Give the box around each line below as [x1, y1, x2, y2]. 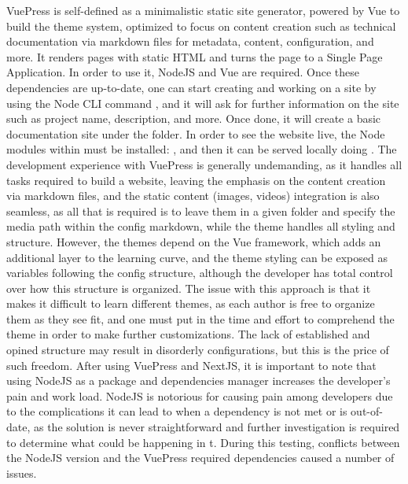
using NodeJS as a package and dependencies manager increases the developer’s [6, 372, 391, 389]
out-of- [351, 403, 383, 419]
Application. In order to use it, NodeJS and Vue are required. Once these [6, 64, 359, 80]
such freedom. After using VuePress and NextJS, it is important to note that [6, 357, 377, 373]
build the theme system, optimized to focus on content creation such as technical [6, 17, 396, 34]
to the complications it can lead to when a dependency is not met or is [6, 403, 347, 419]
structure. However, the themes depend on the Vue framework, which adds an [6, 233, 381, 249]
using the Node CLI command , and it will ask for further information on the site [6, 94, 399, 111]
